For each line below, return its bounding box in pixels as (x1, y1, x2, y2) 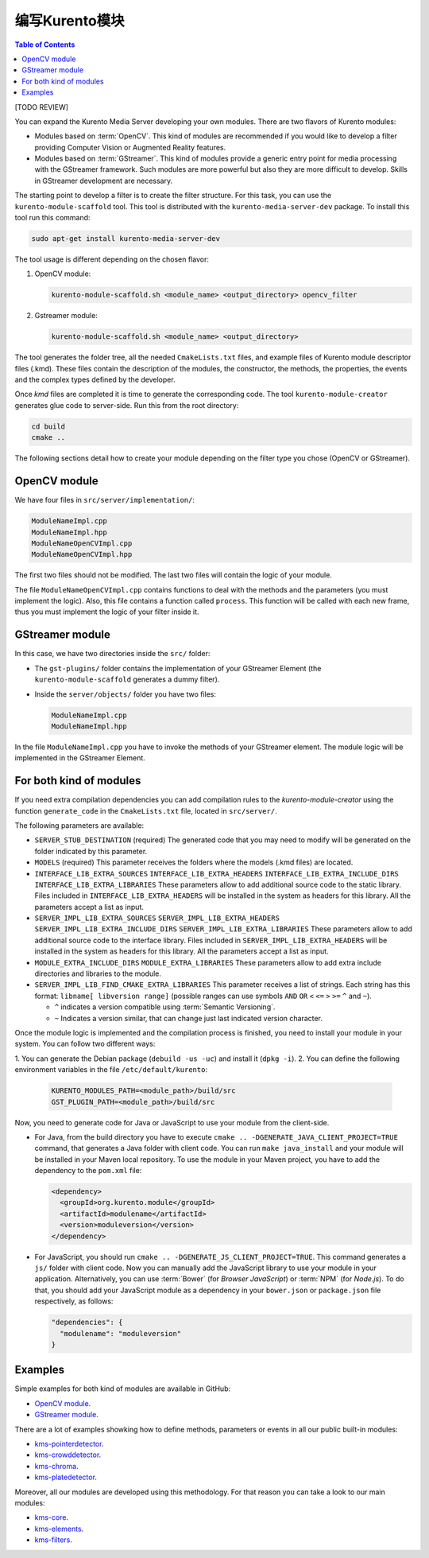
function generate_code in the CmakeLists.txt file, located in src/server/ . (14, 806, 277, 815)
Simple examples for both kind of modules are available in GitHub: (14, 1384, 230, 1393)
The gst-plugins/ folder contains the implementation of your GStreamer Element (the (34, 663, 322, 673)
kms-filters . (34, 1535, 73, 1544)
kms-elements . (34, 1524, 84, 1533)
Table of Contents (14, 40, 75, 49)
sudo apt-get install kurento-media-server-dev (31, 235, 220, 243)
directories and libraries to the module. (34, 969, 162, 978)
